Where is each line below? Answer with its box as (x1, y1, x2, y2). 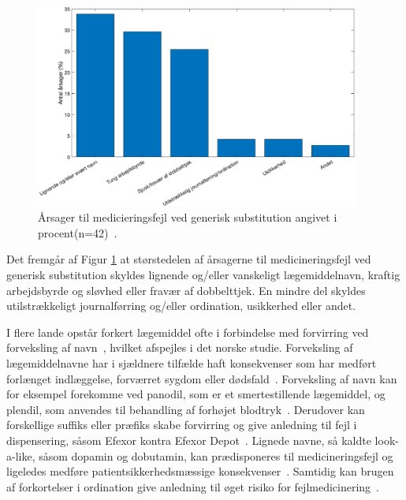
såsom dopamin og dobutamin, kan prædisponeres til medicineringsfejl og (39, 447, 393, 464)
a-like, (6, 447, 35, 464)
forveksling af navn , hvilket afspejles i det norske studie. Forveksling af (6, 339, 353, 356)
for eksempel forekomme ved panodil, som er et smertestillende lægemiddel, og (6, 386, 386, 402)
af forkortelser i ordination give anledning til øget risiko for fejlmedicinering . (6, 478, 380, 494)
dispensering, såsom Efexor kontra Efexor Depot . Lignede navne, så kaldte (6, 432, 371, 449)
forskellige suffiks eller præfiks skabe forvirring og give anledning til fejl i (6, 416, 357, 433)
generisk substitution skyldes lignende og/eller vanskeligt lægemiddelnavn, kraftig (6, 267, 400, 283)
